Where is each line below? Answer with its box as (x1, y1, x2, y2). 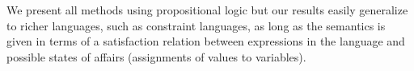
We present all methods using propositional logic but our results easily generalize (6, 2, 408, 18)
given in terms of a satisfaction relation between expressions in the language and (6, 33, 405, 49)
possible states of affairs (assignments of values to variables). (6, 48, 306, 65)
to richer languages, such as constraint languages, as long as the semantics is (6, 17, 386, 34)
